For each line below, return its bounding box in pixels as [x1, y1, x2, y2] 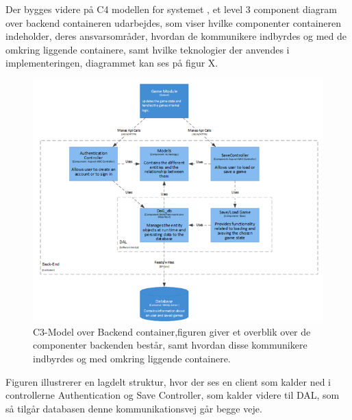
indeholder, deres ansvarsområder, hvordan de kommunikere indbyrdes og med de [5, 29, 347, 43]
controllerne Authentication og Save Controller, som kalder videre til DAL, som [5, 388, 340, 402]
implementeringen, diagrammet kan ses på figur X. [5, 56, 218, 70]
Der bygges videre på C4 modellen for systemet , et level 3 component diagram [5, 2, 337, 16]
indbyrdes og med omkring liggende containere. [33, 351, 231, 366]
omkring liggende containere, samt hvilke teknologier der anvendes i [5, 42, 290, 56]
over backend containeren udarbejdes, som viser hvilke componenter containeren [5, 15, 342, 30]
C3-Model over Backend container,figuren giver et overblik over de [33, 324, 311, 338]
